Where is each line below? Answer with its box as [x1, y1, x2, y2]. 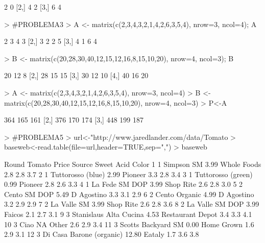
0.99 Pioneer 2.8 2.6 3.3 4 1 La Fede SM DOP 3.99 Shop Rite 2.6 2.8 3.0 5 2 [4, 179, 243, 189]
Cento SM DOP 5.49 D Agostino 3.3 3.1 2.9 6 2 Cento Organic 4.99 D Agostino [4, 188, 254, 199]
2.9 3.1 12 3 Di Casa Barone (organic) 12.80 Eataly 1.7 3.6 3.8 [4, 229, 199, 239]
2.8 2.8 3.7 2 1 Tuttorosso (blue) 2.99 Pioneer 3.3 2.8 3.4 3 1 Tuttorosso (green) [4, 168, 253, 179]
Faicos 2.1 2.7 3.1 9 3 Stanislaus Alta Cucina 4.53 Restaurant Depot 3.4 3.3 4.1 [4, 208, 252, 219]
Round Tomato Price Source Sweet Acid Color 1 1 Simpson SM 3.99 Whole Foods [4, 158, 261, 169]
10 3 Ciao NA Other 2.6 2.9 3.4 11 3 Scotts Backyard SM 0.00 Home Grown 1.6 [4, 218, 254, 229]
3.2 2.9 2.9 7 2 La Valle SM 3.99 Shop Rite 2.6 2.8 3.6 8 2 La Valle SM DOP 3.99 [4, 199, 259, 209]
